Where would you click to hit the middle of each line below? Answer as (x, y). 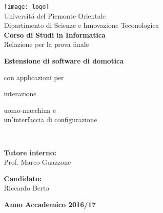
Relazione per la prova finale (47, 44)
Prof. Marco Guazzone (38, 162)
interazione (20, 94)
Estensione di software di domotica (64, 61)
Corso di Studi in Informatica (55, 34)
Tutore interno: (30, 152)
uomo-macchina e (30, 110)
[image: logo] (27, 7)
